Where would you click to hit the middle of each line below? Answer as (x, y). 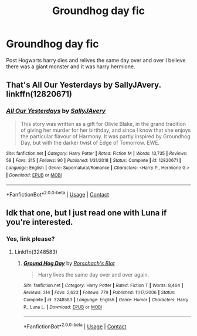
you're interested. (40, 222)
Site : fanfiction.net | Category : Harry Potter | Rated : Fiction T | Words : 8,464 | (103, 285)
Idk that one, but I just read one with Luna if (86, 213)
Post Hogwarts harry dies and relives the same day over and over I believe (96, 60)
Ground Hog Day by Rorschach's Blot (69, 263)
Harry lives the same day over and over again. (94, 274)
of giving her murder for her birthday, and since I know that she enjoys (106, 130)
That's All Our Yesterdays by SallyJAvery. (84, 85)
